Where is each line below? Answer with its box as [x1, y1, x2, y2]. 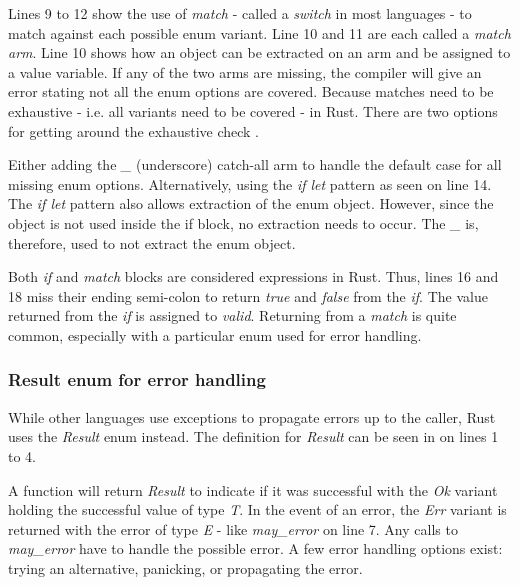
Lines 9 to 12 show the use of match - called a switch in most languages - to [8, 3, 472, 23]
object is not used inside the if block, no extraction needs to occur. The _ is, [8, 212, 479, 233]
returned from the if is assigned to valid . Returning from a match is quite [8, 305, 457, 326]
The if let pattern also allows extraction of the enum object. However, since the [8, 193, 494, 214]
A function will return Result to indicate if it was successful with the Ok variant [8, 479, 498, 500]
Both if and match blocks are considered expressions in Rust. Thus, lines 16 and [8, 266, 499, 287]
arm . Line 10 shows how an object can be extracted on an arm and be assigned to [8, 42, 511, 63]
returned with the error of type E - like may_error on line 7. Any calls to [8, 518, 458, 539]
